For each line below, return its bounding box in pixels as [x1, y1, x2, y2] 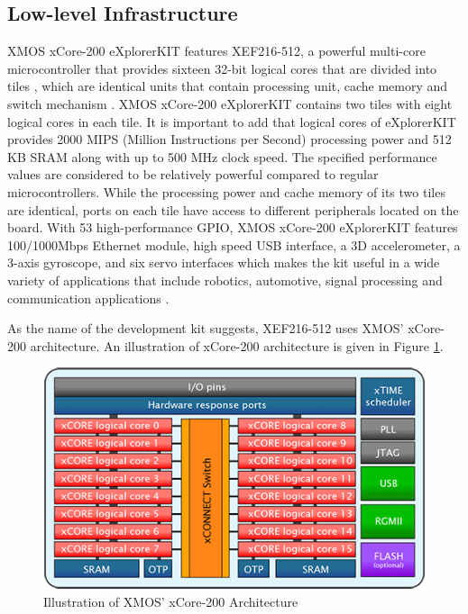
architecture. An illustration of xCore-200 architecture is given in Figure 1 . [30, 336, 444, 355]
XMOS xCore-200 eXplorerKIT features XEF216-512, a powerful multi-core [7, 41, 426, 60]
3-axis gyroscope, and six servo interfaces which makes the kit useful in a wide [7, 253, 440, 272]
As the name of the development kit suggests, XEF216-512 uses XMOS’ [7, 319, 404, 338]
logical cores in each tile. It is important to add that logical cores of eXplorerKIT [7, 112, 456, 131]
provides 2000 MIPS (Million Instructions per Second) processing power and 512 [7, 130, 452, 149]
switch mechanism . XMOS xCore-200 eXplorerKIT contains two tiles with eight [7, 94, 453, 113]
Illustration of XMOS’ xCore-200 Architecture [43, 592, 298, 611]
